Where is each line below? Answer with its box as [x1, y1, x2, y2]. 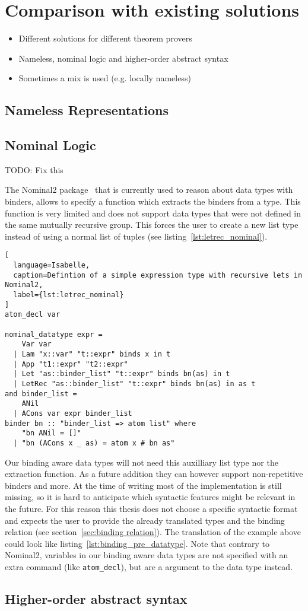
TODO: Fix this [5, 163, 63, 176]
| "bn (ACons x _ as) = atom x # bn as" [13, 438, 175, 447]
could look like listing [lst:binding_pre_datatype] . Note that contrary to [5, 537, 270, 549]
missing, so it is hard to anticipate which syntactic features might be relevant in [5, 491, 296, 503]
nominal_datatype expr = [5, 330, 103, 339]
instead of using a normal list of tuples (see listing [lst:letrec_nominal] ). [5, 230, 268, 242]
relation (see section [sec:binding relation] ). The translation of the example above [5, 526, 301, 538]
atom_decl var [5, 310, 61, 319]
